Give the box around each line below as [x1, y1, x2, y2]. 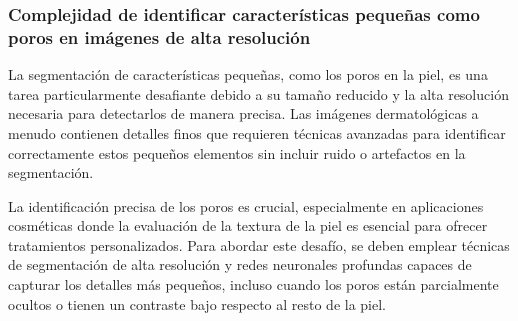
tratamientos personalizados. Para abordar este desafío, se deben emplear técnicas [8, 234, 510, 255]
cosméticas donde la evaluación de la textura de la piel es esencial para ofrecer [8, 215, 488, 236]
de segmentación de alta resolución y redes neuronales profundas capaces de [8, 254, 472, 275]
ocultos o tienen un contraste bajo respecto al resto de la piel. [8, 293, 387, 314]
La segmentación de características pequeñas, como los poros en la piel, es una [8, 64, 488, 85]
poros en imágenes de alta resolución [8, 24, 311, 49]
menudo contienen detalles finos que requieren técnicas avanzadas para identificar [8, 122, 506, 143]
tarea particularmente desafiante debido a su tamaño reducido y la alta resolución [8, 83, 509, 104]
